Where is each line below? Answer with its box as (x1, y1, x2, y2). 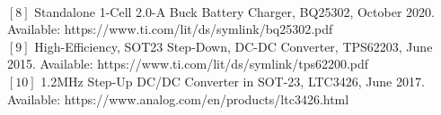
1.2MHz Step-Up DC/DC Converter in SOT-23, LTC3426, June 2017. (40, 71, 425, 90)
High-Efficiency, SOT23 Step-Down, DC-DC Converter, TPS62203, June (34, 37, 433, 55)
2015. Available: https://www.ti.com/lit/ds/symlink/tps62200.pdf (7, 54, 369, 73)
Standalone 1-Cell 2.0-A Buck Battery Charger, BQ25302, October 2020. (34, 2, 435, 21)
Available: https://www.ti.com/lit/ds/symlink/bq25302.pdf (7, 20, 333, 38)
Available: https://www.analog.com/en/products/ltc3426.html (7, 89, 349, 108)
